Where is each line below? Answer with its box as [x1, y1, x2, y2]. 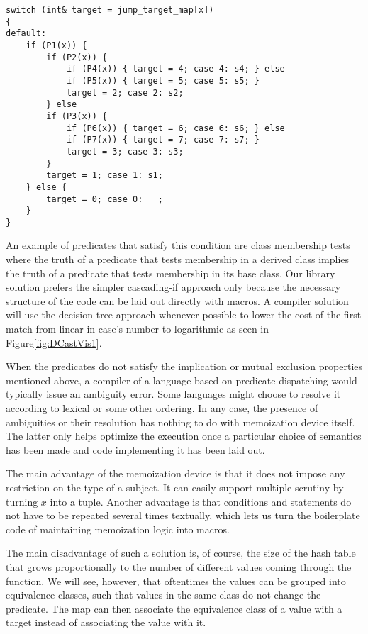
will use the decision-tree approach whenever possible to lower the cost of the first [6, 307, 362, 322]
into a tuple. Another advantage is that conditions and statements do [50, 494, 352, 508]
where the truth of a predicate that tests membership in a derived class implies [6, 252, 350, 267]
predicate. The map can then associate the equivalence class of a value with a [6, 601, 342, 616]
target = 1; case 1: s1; [46, 170, 163, 181]
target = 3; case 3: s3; [66, 146, 184, 157]
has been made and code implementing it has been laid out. [6, 442, 265, 457]
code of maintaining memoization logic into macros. [6, 521, 230, 536]
